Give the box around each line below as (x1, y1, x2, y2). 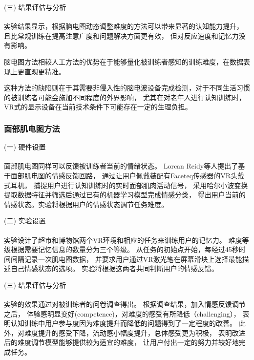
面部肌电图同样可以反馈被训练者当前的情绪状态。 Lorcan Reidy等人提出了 (4, 161, 238, 171)
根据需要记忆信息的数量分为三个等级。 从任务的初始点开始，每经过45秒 (10, 244, 239, 254)
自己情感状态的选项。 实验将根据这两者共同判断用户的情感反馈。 (10, 263, 218, 274)
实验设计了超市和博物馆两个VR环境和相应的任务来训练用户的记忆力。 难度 (4, 234, 242, 245)
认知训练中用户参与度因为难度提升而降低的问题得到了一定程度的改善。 (10, 318, 236, 328)
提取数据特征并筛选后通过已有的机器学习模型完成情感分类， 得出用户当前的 (4, 190, 246, 200)
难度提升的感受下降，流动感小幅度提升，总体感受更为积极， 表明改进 (24, 327, 246, 338)
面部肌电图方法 (4, 122, 60, 134)
